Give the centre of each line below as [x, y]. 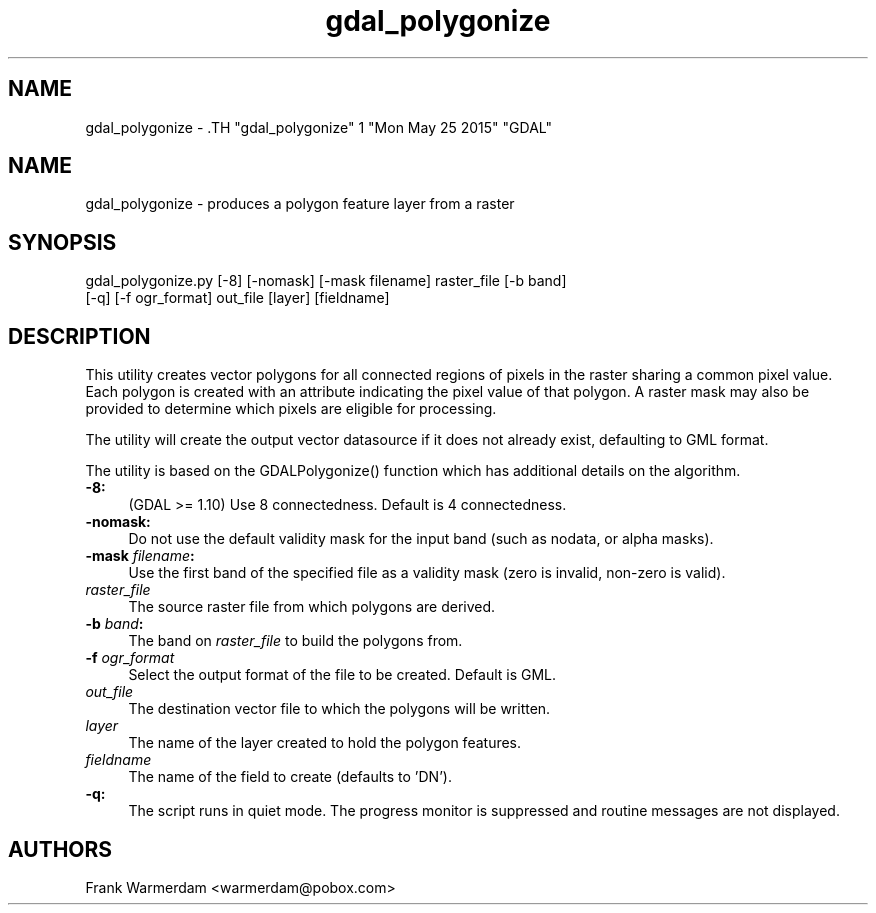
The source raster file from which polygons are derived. [312, 607]
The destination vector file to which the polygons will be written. [339, 709]
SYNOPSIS [62, 242]
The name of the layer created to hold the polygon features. [325, 743]
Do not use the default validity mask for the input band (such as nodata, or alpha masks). [421, 539]
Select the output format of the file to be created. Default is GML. [342, 675]
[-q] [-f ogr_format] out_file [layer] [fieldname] [237, 298]
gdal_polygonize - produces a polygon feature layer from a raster [300, 204]
